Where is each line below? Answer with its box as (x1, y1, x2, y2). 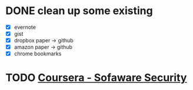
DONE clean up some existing (5, 4, 154, 18)
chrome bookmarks (14, 50, 62, 57)
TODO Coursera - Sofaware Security (5, 71, 187, 85)
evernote (14, 24, 36, 31)
